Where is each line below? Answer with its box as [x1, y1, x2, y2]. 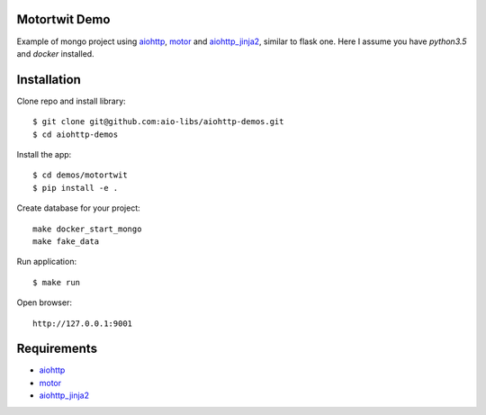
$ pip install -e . [32, 183, 119, 193]
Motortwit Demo [16, 12, 111, 27]
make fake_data [32, 236, 100, 247]
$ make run [32, 277, 81, 287]
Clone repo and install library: [16, 95, 126, 106]
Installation [16, 72, 81, 87]
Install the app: [16, 149, 72, 159]
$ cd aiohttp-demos [32, 129, 119, 140]
